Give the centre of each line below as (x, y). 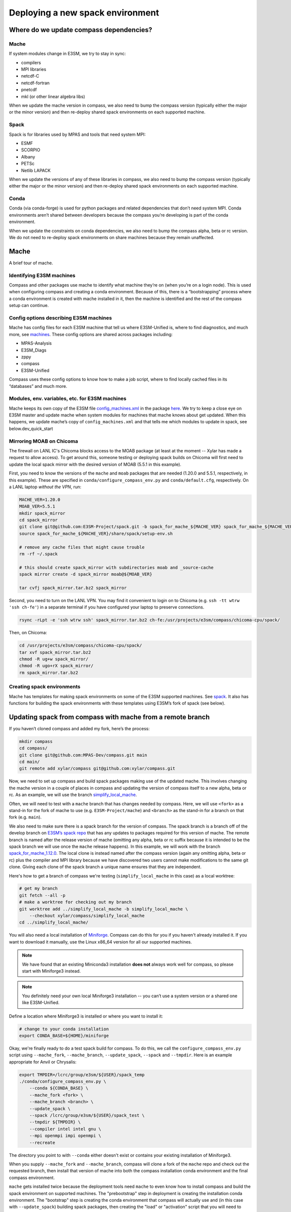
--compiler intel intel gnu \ (65, 1129)
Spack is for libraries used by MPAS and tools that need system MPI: (77, 134)
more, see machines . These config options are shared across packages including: (91, 334)
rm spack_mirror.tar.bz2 (49, 672)
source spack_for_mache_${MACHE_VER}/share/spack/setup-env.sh (96, 534)
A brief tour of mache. (31, 263)
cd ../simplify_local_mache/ (54, 923)
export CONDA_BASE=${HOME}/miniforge (64, 1036)
